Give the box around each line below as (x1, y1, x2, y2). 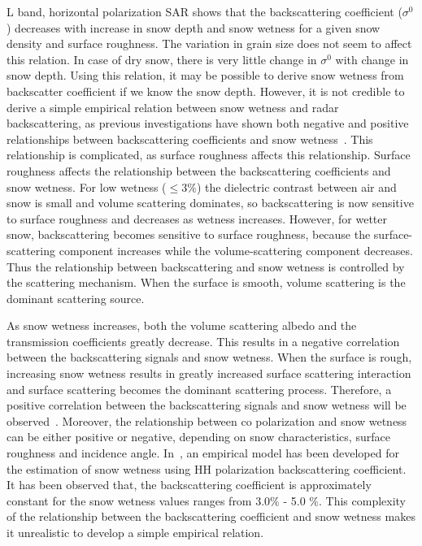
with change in (335, 50, 409, 67)
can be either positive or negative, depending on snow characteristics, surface (7, 428, 390, 445)
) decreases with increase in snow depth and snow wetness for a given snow (7, 19, 381, 36)
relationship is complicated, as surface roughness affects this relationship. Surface (7, 146, 411, 163)
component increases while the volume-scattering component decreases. (59, 241, 413, 258)
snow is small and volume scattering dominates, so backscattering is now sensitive (7, 194, 414, 211)
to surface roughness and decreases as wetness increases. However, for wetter (7, 210, 387, 227)
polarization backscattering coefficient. (215, 460, 407, 477)
